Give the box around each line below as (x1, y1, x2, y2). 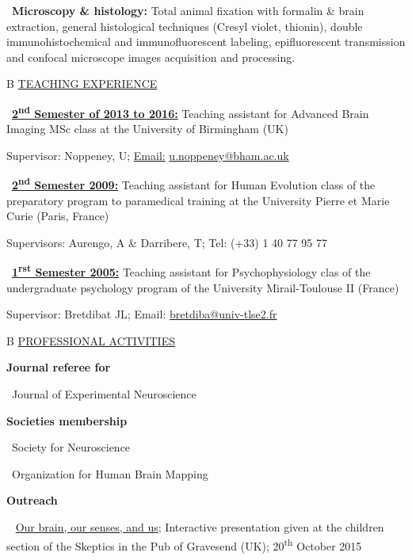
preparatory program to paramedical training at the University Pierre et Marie (6, 192, 390, 208)
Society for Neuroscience (11, 439, 131, 455)
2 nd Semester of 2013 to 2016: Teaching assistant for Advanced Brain (12, 102, 369, 121)
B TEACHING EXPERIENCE (6, 75, 158, 92)
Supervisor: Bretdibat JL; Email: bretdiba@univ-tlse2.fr (6, 306, 277, 322)
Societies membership (6, 412, 128, 429)
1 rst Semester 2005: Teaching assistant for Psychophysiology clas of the (12, 261, 371, 280)
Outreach (6, 492, 58, 509)
